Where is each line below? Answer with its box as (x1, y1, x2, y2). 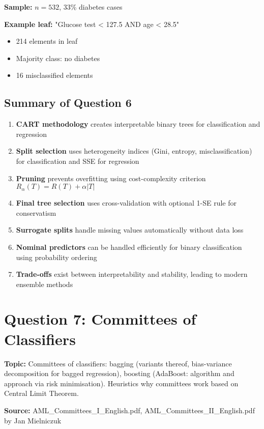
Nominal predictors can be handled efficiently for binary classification (16, 241, 242, 252)
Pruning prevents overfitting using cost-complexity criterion (16, 173, 206, 183)
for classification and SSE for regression (16, 155, 139, 166)
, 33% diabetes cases (59, 2, 123, 12)
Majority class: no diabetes (16, 52, 100, 63)
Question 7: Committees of (4, 308, 196, 329)
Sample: (4, 2, 33, 12)
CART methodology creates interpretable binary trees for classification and (16, 119, 260, 129)
